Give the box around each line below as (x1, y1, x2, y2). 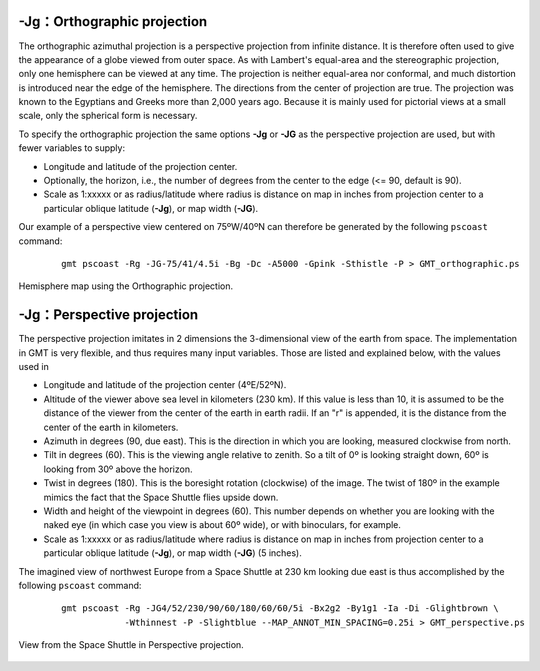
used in (18, 361, 50, 373)
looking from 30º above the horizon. (43, 463, 193, 475)
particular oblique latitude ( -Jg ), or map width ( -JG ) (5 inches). (43, 547, 302, 559)
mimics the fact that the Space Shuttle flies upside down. (43, 491, 279, 503)
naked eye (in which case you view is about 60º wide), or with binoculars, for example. (43, 519, 402, 531)
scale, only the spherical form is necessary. (18, 110, 198, 122)
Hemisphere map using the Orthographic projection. (18, 280, 234, 292)
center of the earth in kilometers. (43, 421, 179, 433)
